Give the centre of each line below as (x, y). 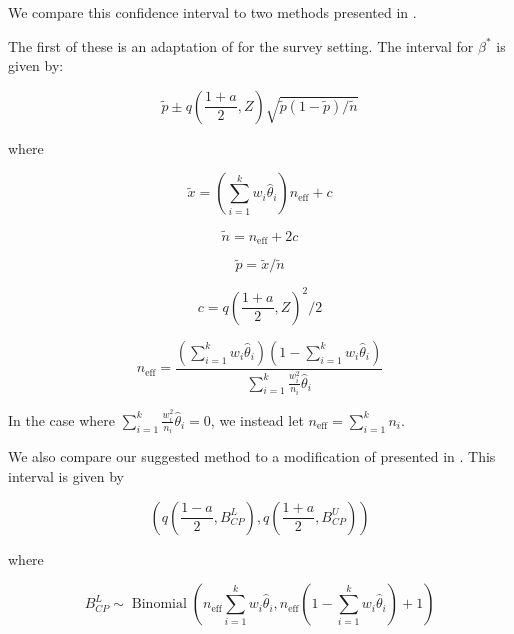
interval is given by (66, 475)
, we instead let (257, 419)
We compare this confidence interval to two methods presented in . (212, 12)
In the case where (62, 419)
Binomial (159, 604)
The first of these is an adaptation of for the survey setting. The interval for (241, 45)
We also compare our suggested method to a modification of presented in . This (252, 456)
